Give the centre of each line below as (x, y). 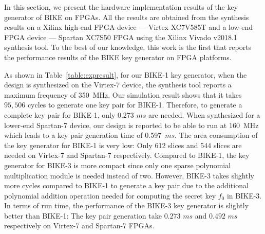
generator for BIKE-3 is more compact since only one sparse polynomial (118, 165)
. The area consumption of (216, 135)
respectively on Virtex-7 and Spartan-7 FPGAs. (79, 226)
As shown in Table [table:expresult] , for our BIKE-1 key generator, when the (126, 74)
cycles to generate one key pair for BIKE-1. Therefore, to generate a (135, 105)
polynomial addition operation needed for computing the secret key (110, 195)
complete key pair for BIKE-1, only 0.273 (69, 114)
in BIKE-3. (244, 195)
